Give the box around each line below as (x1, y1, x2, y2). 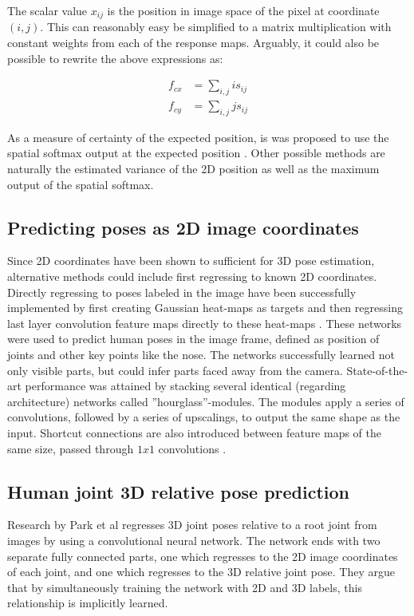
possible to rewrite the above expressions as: (7, 49, 223, 66)
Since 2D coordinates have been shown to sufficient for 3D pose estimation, (7, 252, 375, 269)
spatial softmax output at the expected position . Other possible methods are (7, 144, 385, 161)
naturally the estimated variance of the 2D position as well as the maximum (7, 160, 380, 177)
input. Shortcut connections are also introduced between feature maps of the (7, 424, 382, 440)
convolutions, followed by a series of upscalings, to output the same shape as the (7, 409, 400, 425)
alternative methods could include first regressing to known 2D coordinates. (7, 268, 377, 285)
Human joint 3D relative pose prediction (7, 479, 350, 503)
